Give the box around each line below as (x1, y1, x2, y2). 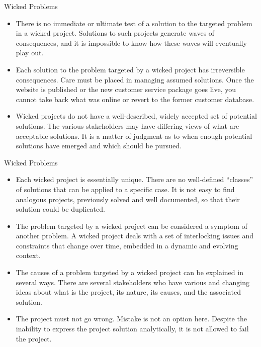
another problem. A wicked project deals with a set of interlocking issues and (16, 230, 254, 241)
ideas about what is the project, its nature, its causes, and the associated (16, 287, 241, 297)
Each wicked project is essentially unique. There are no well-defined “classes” (16, 174, 253, 185)
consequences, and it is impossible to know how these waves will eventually (16, 37, 247, 48)
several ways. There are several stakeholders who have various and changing (16, 277, 249, 287)
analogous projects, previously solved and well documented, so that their (16, 194, 240, 204)
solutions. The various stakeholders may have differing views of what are (16, 120, 239, 131)
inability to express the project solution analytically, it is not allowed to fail (16, 323, 249, 334)
